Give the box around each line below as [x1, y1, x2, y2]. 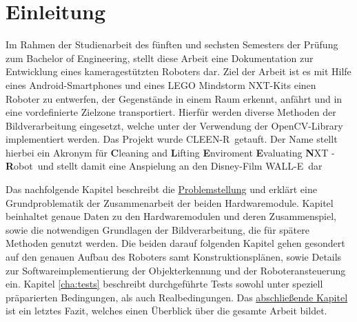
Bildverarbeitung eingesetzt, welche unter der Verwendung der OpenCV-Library [6, 118, 343, 132]
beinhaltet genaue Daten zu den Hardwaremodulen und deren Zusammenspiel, [6, 209, 336, 223]
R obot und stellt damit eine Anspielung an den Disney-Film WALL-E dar [6, 159, 323, 173]
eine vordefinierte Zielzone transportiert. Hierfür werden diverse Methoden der [6, 105, 336, 119]
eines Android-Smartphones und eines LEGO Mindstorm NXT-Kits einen [6, 77, 316, 92]
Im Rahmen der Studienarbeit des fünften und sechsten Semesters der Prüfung [6, 37, 338, 52]
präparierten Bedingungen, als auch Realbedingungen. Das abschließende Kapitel [6, 290, 348, 304]
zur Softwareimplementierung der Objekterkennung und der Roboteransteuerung [6, 263, 346, 277]
